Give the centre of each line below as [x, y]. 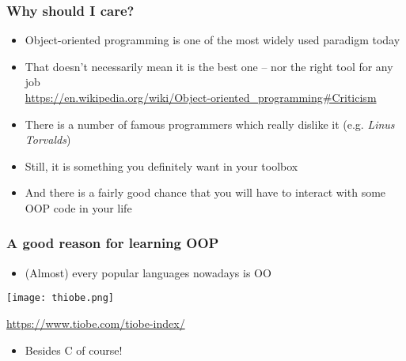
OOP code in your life [78, 207]
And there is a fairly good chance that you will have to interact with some [205, 192]
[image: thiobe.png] [61, 298]
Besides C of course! [74, 350]
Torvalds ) [48, 139]
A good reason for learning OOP [113, 243]
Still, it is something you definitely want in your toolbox [161, 165]
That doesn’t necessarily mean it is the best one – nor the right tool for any [209, 66]
